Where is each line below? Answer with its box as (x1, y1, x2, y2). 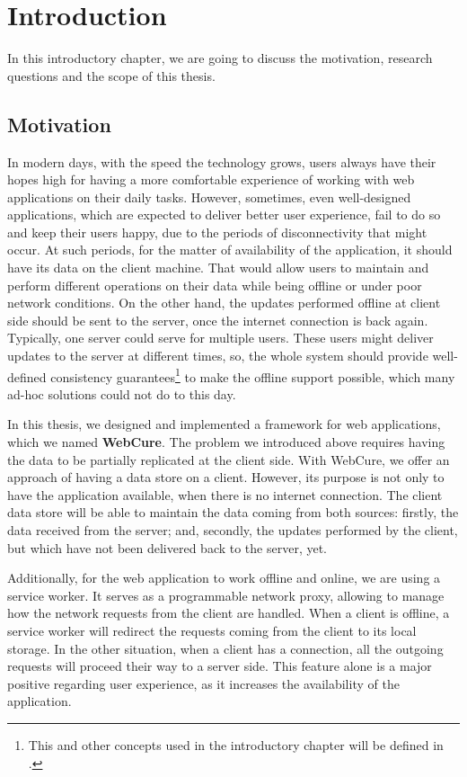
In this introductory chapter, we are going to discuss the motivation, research (7, 49, 433, 67)
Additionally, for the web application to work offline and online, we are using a (7, 568, 441, 587)
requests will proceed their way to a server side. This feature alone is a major (7, 656, 432, 675)
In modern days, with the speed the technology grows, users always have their (7, 152, 436, 171)
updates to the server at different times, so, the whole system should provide (7, 346, 428, 365)
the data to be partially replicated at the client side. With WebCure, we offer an (7, 450, 450, 469)
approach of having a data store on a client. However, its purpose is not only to (7, 468, 445, 487)
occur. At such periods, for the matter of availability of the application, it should (7, 240, 453, 259)
